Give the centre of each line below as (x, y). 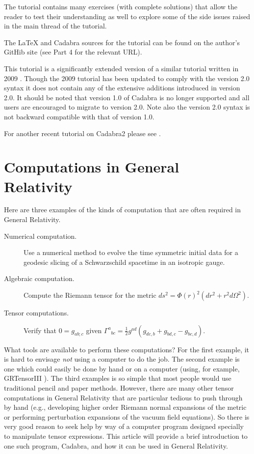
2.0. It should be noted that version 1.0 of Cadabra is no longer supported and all (127, 97)
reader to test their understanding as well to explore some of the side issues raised (127, 16)
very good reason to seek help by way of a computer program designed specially (124, 426)
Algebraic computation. (39, 278)
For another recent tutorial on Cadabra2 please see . (82, 133)
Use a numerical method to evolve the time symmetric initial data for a (131, 252)
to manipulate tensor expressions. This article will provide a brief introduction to (126, 436)
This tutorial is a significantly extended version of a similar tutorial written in (121, 68)
